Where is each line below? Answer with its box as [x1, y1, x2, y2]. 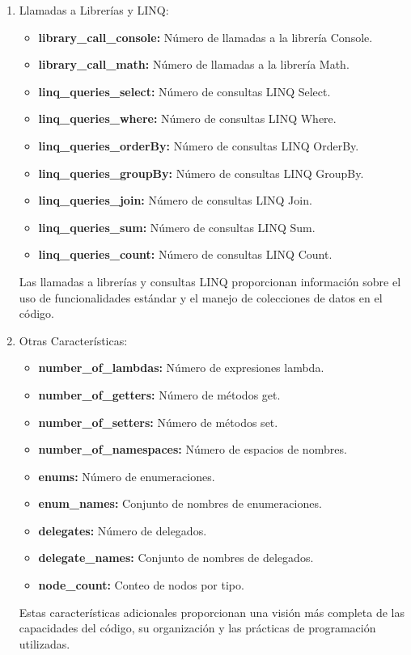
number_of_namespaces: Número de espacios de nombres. [38, 441, 347, 458]
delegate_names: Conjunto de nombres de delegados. [38, 549, 314, 566]
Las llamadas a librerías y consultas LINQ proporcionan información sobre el [19, 273, 401, 289]
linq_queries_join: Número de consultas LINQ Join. [38, 192, 312, 209]
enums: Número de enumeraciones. [38, 467, 215, 484]
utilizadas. [19, 635, 70, 652]
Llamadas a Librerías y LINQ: [19, 2, 169, 18]
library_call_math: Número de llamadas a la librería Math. [38, 56, 350, 73]
